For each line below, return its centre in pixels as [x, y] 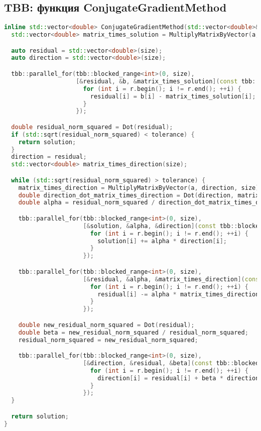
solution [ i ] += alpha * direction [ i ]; [162, 241]
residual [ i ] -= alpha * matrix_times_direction [178, 294]
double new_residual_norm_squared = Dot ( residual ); [106, 325]
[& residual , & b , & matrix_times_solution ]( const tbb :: [168, 81]
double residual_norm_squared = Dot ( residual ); [92, 127]
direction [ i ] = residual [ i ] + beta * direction [178, 378]
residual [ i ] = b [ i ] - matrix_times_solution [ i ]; [173, 96]
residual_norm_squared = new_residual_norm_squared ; [108, 340]
